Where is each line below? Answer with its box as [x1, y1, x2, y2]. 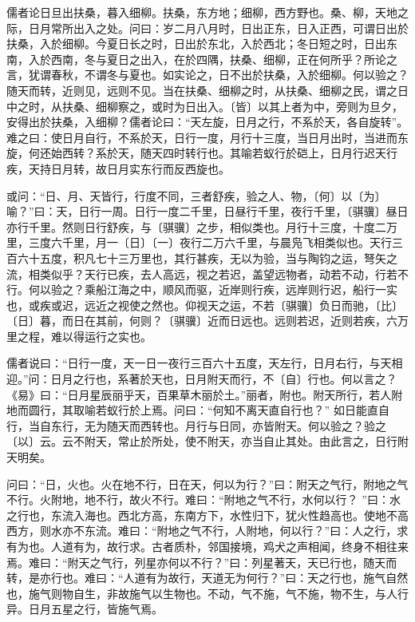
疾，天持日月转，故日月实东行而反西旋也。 [6, 160, 230, 176]
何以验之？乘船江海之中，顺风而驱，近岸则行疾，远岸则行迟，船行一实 [28, 281, 397, 298]
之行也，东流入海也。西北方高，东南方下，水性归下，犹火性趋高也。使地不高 [6, 506, 409, 523]
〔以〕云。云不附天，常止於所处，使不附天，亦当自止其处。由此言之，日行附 [6, 433, 409, 450]
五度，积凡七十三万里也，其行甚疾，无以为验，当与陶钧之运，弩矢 [39, 249, 386, 266]
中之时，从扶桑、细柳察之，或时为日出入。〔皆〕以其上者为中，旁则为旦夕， [6, 97, 403, 114]
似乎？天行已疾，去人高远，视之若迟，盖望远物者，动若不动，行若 [50, 265, 397, 282]
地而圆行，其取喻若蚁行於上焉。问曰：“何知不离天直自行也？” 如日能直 [6, 402, 378, 418]
